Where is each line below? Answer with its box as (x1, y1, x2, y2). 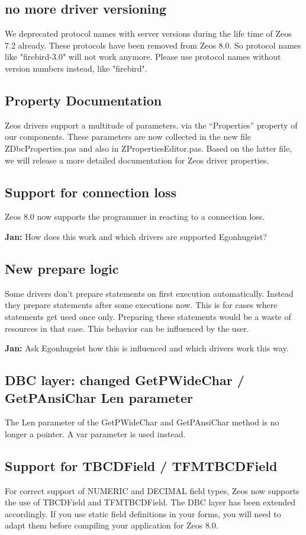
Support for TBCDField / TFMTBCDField (5, 456, 278, 475)
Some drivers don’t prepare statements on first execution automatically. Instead (5, 287, 294, 299)
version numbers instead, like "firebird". (5, 62, 147, 74)
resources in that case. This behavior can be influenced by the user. (5, 322, 249, 334)
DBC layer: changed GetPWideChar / (5, 371, 244, 389)
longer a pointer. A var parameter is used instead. (5, 427, 186, 440)
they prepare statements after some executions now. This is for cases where (5, 299, 278, 311)
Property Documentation (5, 91, 162, 109)
